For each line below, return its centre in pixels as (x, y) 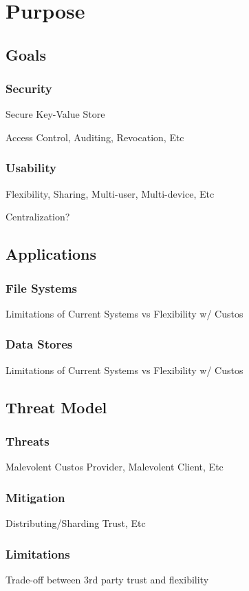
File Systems (42, 288)
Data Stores (39, 344)
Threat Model (56, 407)
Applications (51, 254)
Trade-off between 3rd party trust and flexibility (107, 579)
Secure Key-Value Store (55, 114)
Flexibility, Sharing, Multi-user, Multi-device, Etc (110, 193)
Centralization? (38, 217)
